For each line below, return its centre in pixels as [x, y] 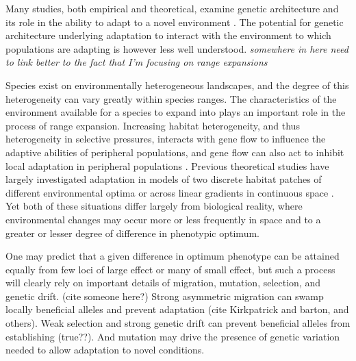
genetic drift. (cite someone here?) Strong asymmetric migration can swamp [165, 296]
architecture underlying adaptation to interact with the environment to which [168, 35]
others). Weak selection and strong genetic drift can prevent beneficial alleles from [178, 323]
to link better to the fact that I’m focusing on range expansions [137, 62]
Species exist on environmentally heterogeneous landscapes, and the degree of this [177, 85]
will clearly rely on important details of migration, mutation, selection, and [163, 283]
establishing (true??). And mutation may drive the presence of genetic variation [173, 336]
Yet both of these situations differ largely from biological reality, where [154, 206]
